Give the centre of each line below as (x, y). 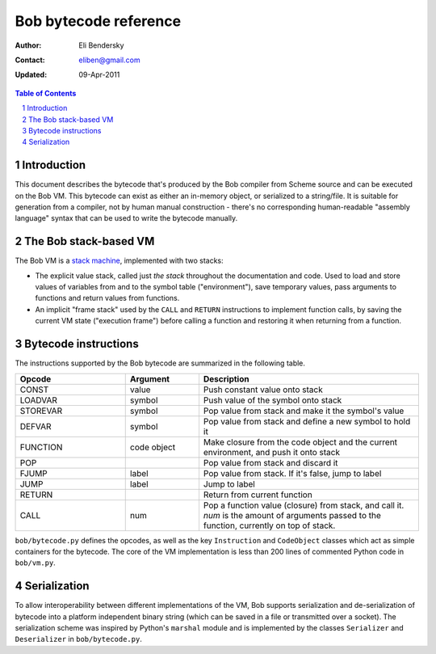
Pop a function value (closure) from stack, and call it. (304, 505)
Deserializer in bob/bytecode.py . (79, 639)
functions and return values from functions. (107, 298)
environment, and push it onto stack (272, 452)
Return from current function (258, 495)
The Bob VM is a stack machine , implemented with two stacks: (119, 261)
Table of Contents (46, 93)
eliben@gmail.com (109, 60)
